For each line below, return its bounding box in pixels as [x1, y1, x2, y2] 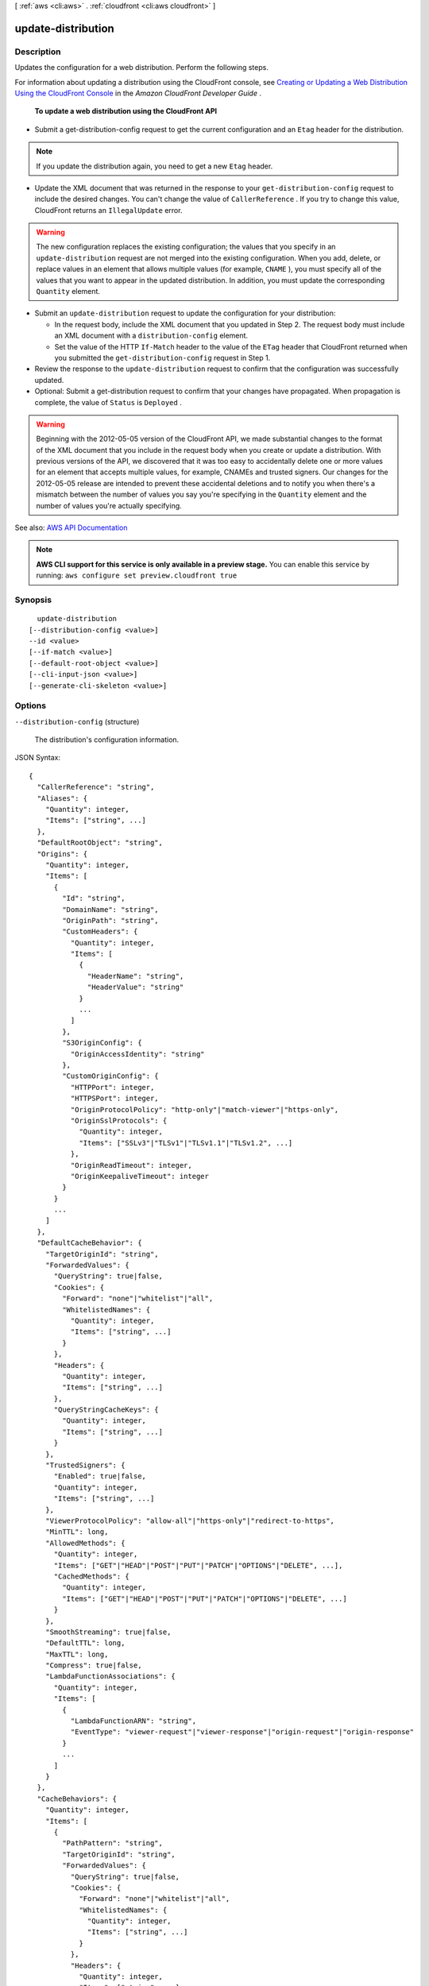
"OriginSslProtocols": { [70, 1116, 168, 1125]
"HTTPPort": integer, [70, 1083, 155, 1092]
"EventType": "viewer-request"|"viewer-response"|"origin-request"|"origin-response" [70, 1728, 415, 1737]
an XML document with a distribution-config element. [54, 330, 249, 341]
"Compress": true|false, [44, 1661, 142, 1670]
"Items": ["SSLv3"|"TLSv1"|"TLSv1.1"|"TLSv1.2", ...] [79, 1138, 293, 1147]
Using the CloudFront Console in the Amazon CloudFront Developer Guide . [14, 88, 262, 98]
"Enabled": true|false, [53, 1472, 147, 1481]
